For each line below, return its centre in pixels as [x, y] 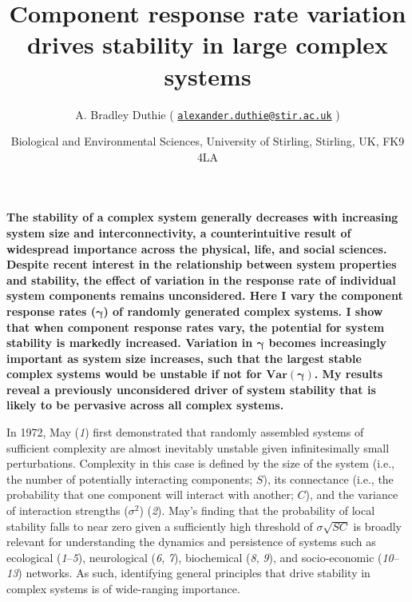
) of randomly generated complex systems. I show [243, 311]
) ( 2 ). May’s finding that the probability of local [257, 510]
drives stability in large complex [208, 44]
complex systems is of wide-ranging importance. [123, 588]
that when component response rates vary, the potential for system [196, 327]
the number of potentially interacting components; [130, 478]
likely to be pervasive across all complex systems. [145, 405]
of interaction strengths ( [67, 510]
